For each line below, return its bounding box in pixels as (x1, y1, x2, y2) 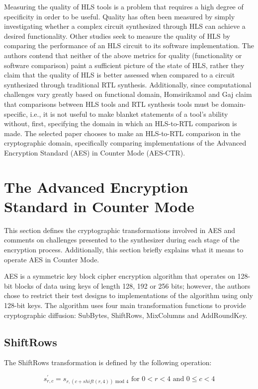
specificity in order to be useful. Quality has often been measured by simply (4, 11, 235, 21)
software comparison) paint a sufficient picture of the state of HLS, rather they (4, 60, 245, 70)
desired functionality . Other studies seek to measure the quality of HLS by (4, 30, 230, 41)
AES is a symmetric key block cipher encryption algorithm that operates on (4, 271, 235, 281)
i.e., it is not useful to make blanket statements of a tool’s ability (30, 108, 228, 119)
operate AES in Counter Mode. (4, 254, 99, 264)
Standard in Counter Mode (4, 196, 194, 216)
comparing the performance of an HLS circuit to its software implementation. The (4, 40, 254, 51)
